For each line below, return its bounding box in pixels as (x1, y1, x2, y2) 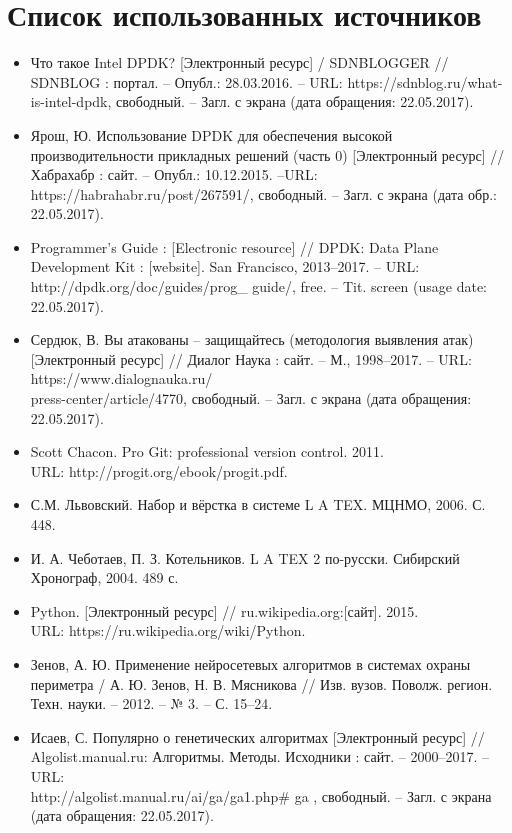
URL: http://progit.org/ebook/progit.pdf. (30, 460, 288, 481)
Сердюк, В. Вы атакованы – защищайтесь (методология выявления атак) (30, 329, 474, 350)
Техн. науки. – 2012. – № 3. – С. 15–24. (30, 693, 273, 714)
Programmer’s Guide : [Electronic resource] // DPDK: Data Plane (30, 236, 439, 257)
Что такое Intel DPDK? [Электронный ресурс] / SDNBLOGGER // (30, 52, 449, 73)
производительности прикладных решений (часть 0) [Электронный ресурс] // (30, 144, 505, 165)
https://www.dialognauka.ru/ (30, 368, 213, 389)
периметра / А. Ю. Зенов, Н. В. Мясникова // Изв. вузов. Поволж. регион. (30, 673, 493, 694)
